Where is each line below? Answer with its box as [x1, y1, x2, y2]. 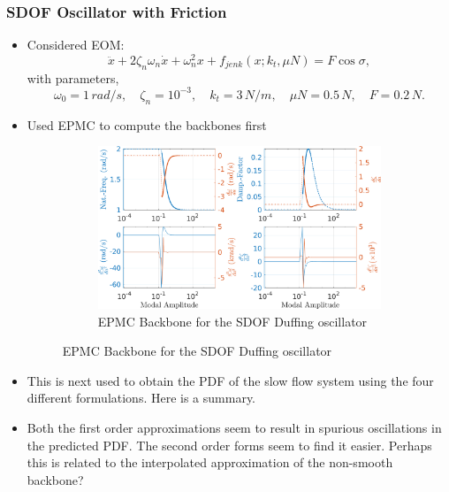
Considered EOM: [27, 35, 125, 54]
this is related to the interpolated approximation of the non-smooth [27, 453, 393, 472]
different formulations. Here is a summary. [27, 388, 256, 407]
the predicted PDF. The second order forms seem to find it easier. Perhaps [27, 435, 432, 454]
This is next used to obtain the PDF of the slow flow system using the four [27, 371, 434, 389]
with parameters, [27, 68, 119, 87]
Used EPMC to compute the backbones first [27, 115, 267, 134]
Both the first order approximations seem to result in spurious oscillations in [27, 419, 442, 436]
